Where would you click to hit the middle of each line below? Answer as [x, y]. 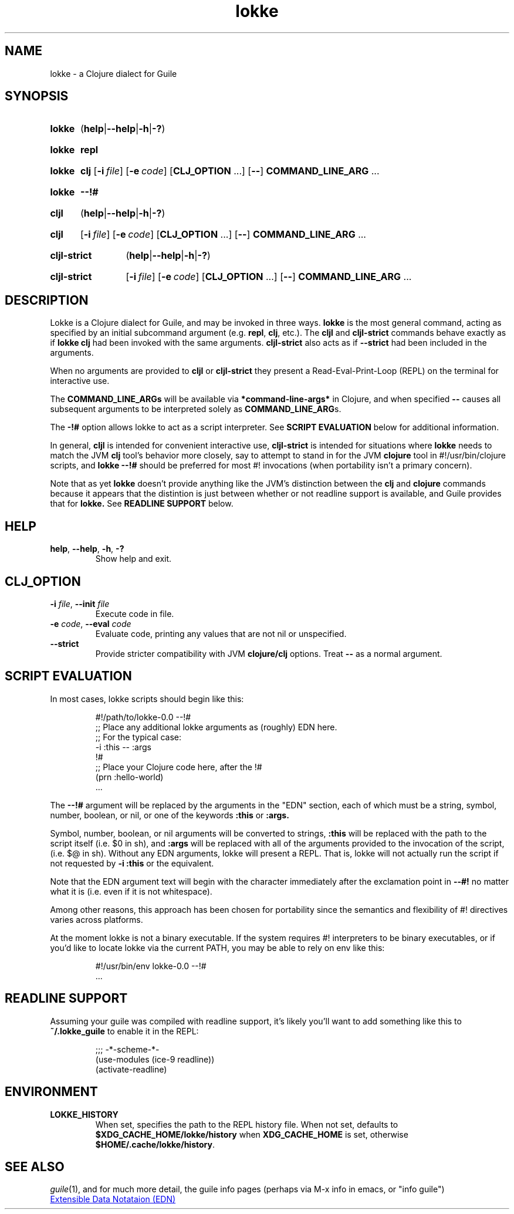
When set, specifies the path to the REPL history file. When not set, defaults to [247, 1124]
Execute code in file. [135, 613]
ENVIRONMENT [51, 1092]
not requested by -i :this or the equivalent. [132, 863]
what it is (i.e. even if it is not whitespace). [131, 891]
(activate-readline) [131, 1069]
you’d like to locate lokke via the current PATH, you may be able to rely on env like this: [217, 947]
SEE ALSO [35, 1166]
